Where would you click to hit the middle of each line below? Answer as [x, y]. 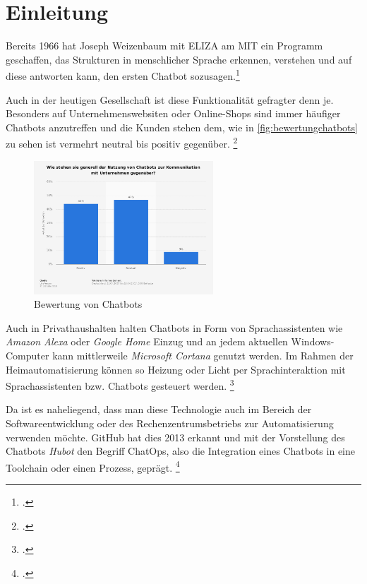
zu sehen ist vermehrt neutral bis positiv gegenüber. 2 [122, 142]
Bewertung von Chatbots [88, 304]
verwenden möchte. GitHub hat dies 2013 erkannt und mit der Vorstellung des [175, 437]
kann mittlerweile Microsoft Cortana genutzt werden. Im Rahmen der [203, 355]
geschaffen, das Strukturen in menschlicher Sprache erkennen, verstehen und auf [179, 59]
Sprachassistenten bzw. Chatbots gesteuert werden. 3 [120, 385]
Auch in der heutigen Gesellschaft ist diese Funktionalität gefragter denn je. [170, 99]
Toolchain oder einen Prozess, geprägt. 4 [93, 466]
